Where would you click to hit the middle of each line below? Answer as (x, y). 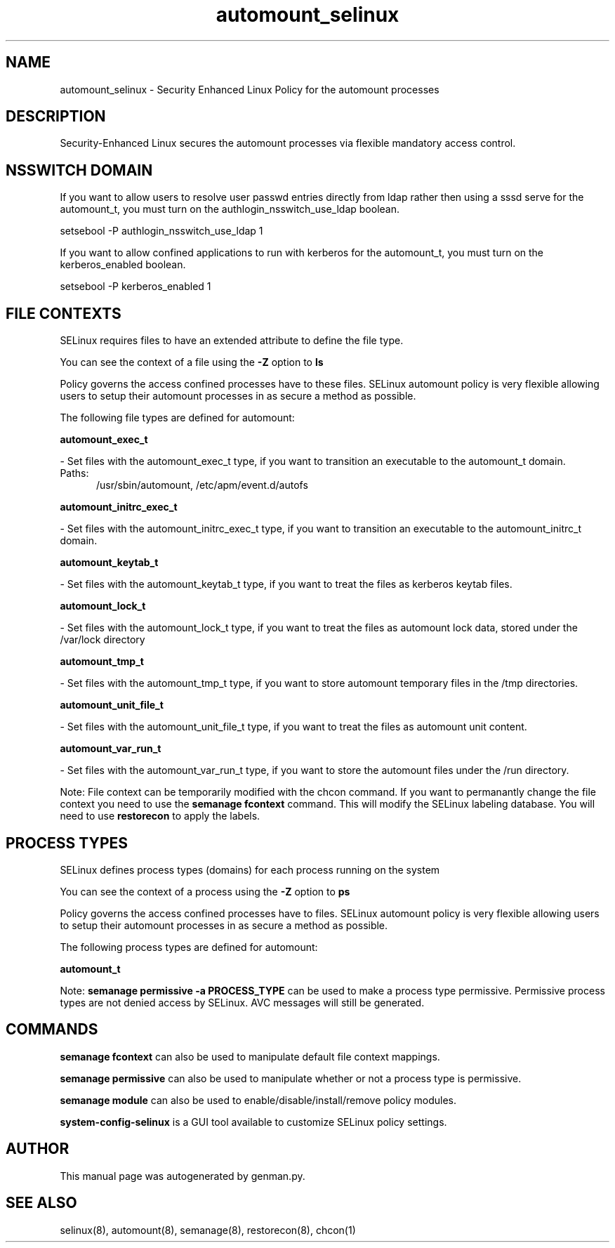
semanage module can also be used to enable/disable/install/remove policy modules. (258, 1100)
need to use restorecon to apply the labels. (160, 816)
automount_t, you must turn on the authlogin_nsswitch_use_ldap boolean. (230, 209)
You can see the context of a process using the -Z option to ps (205, 891)
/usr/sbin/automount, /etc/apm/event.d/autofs (202, 485)
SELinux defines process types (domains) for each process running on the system (250, 869)
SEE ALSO (41, 1203)
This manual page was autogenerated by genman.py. (183, 1176)
